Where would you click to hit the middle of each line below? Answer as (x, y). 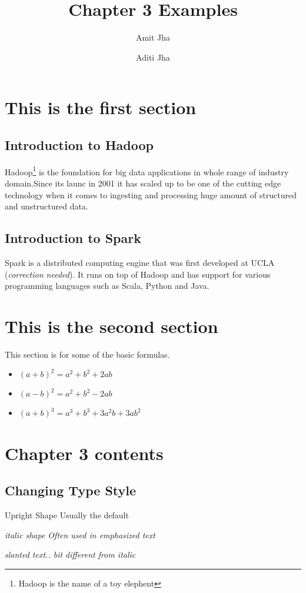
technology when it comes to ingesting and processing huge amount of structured (151, 194)
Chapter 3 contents (84, 453)
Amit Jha (153, 37)
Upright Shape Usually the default (67, 515)
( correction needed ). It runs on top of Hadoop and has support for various (138, 274)
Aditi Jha (153, 57)
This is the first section (101, 107)
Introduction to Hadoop (79, 144)
